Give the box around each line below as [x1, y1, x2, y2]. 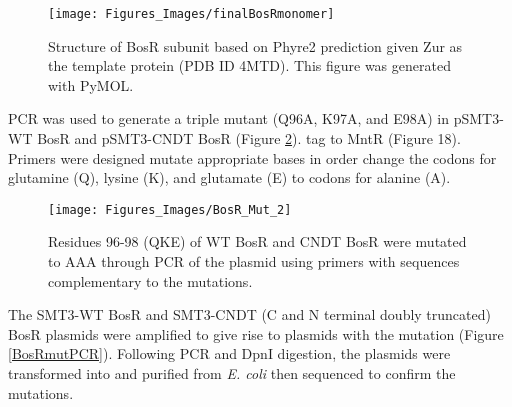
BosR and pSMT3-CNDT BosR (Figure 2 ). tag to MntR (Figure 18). [37, 128, 461, 149]
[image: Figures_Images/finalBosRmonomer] [48, 7, 335, 21]
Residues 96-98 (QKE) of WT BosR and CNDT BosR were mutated [48, 231, 467, 252]
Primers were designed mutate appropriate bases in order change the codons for [8, 147, 497, 168]
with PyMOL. [48, 74, 134, 95]
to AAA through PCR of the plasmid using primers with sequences [48, 251, 460, 272]
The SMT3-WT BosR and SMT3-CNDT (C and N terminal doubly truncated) [8, 304, 491, 325]
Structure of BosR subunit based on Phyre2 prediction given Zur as [48, 35, 463, 56]
